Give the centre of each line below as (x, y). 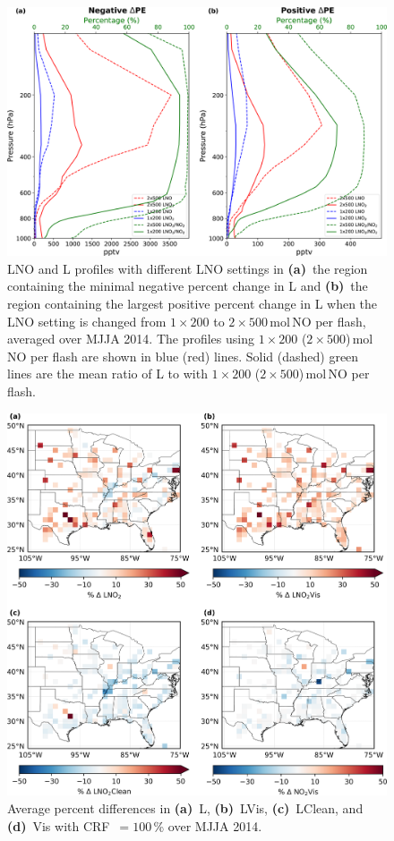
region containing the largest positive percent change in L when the (193, 304)
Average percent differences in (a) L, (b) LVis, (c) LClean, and (185, 807)
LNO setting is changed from (87, 321)
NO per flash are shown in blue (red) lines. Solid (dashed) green (183, 356)
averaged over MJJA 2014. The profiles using (131, 339)
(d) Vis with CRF (59, 825)
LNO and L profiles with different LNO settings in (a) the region (188, 268)
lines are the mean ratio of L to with (107, 374)
